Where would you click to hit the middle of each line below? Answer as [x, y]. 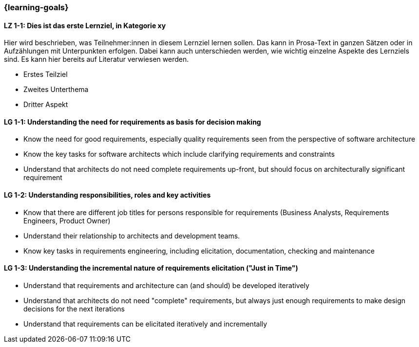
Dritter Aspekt [46, 105]
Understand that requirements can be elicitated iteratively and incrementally [145, 324]
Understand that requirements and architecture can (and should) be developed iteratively [166, 285]
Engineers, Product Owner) [67, 220]
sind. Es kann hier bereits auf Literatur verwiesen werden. [96, 59]
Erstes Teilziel [46, 74]
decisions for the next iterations [74, 309]
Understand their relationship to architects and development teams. [132, 236]
